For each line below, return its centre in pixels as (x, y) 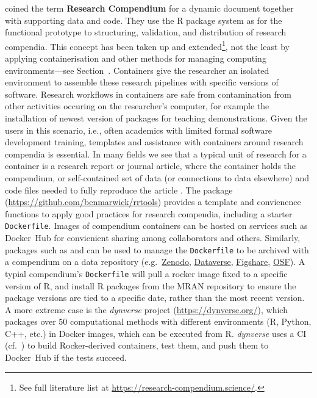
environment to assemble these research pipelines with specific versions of (142, 82)
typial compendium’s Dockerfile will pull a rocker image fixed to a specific (146, 273)
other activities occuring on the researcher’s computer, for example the (137, 106)
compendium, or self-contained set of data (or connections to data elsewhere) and (157, 177)
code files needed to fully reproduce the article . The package (119, 190)
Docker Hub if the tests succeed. (66, 357)
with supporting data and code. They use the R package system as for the (144, 20)
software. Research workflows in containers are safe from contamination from (148, 94)
